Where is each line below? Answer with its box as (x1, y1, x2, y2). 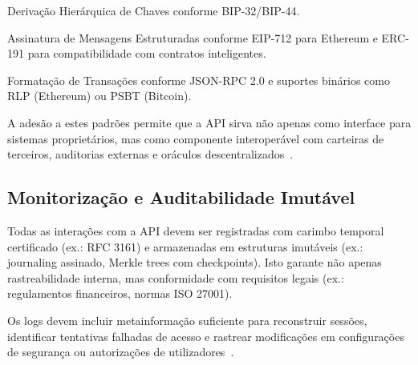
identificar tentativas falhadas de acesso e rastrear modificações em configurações (7, 327, 404, 344)
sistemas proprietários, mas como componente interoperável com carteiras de (7, 130, 384, 146)
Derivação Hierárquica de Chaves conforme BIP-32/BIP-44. (7, 2, 300, 18)
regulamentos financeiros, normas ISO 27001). (7, 285, 233, 302)
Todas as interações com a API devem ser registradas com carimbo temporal (7, 222, 384, 239)
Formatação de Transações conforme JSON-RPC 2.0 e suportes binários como (7, 71, 390, 88)
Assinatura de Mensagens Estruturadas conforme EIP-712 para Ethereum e (7, 29, 378, 46)
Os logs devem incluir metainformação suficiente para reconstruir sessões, (7, 311, 367, 328)
